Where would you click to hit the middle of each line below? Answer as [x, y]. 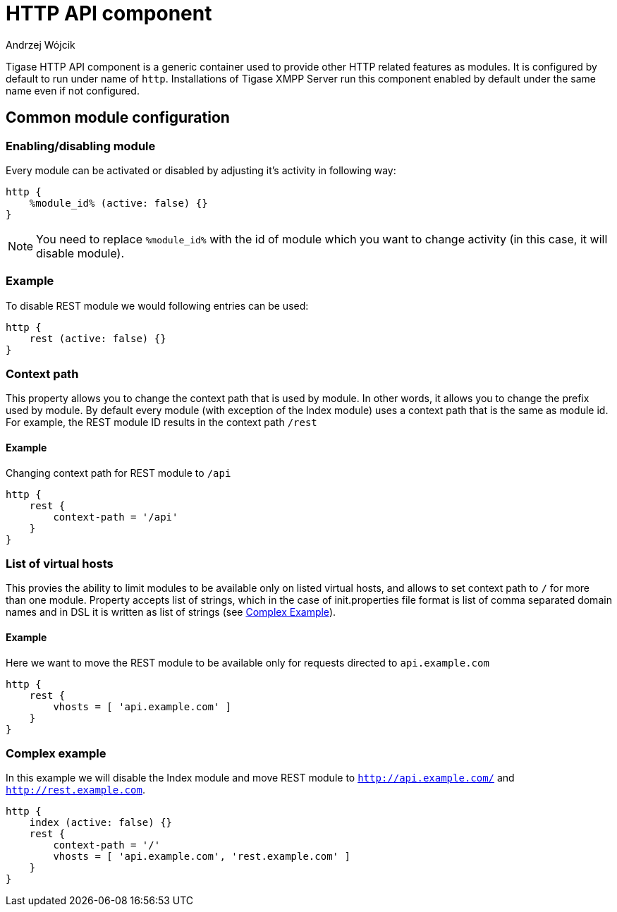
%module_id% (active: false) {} [118, 203]
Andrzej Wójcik [41, 44]
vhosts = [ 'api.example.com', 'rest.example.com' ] [202, 857]
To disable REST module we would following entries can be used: [157, 305]
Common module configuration [118, 118]
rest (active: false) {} [98, 338]
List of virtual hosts [60, 564]
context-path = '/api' [116, 517]
